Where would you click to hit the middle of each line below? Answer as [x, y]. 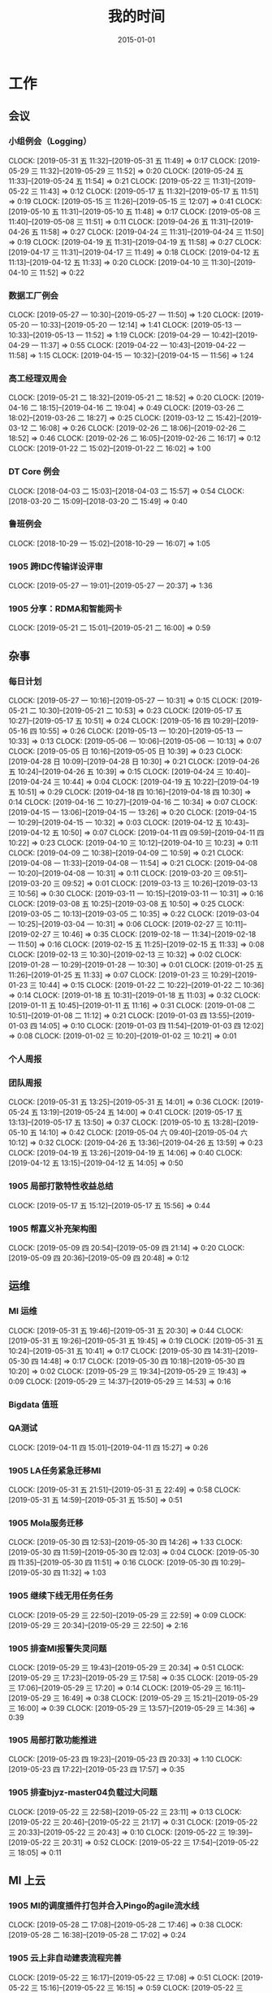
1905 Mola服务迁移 [46, 1523]
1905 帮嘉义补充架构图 [53, 1229]
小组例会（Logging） [50, 141]
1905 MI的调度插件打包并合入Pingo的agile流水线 [104, 1905]
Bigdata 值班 [33, 1404]
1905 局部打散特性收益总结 [61, 1186]
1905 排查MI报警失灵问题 [58, 1648]
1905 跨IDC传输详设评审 [56, 566]
